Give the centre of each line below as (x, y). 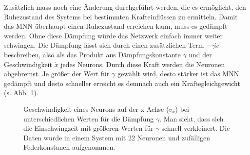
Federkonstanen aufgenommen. (69, 147)
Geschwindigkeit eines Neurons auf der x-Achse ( (96, 109)
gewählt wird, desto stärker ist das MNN (178, 74)
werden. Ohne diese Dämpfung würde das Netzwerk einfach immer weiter (113, 35)
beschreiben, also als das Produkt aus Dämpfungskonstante (92, 54)
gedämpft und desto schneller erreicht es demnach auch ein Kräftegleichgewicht (122, 83)
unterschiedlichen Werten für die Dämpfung (89, 118)
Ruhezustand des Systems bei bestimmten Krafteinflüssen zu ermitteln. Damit (121, 16)
